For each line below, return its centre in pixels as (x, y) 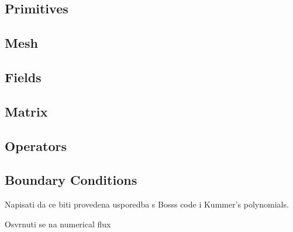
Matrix (26, 111)
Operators (36, 145)
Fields (23, 77)
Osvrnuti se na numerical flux (58, 224)
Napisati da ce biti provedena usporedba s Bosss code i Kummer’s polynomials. (147, 204)
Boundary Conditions (71, 180)
